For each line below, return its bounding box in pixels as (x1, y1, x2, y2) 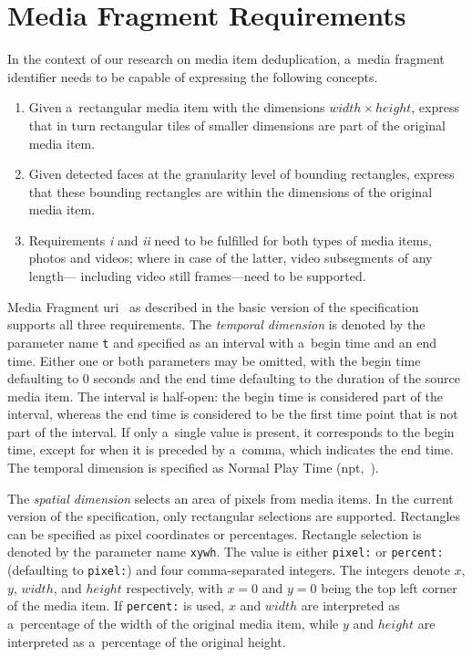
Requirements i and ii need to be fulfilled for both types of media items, (28, 230, 432, 249)
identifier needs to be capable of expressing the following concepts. (7, 67, 378, 86)
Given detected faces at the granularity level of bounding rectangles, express (28, 164, 455, 183)
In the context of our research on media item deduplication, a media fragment (7, 49, 445, 68)
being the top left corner (321, 578, 457, 597)
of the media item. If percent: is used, (7, 596, 225, 615)
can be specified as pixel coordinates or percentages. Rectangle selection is (7, 524, 422, 543)
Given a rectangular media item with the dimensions (28, 98, 325, 117)
